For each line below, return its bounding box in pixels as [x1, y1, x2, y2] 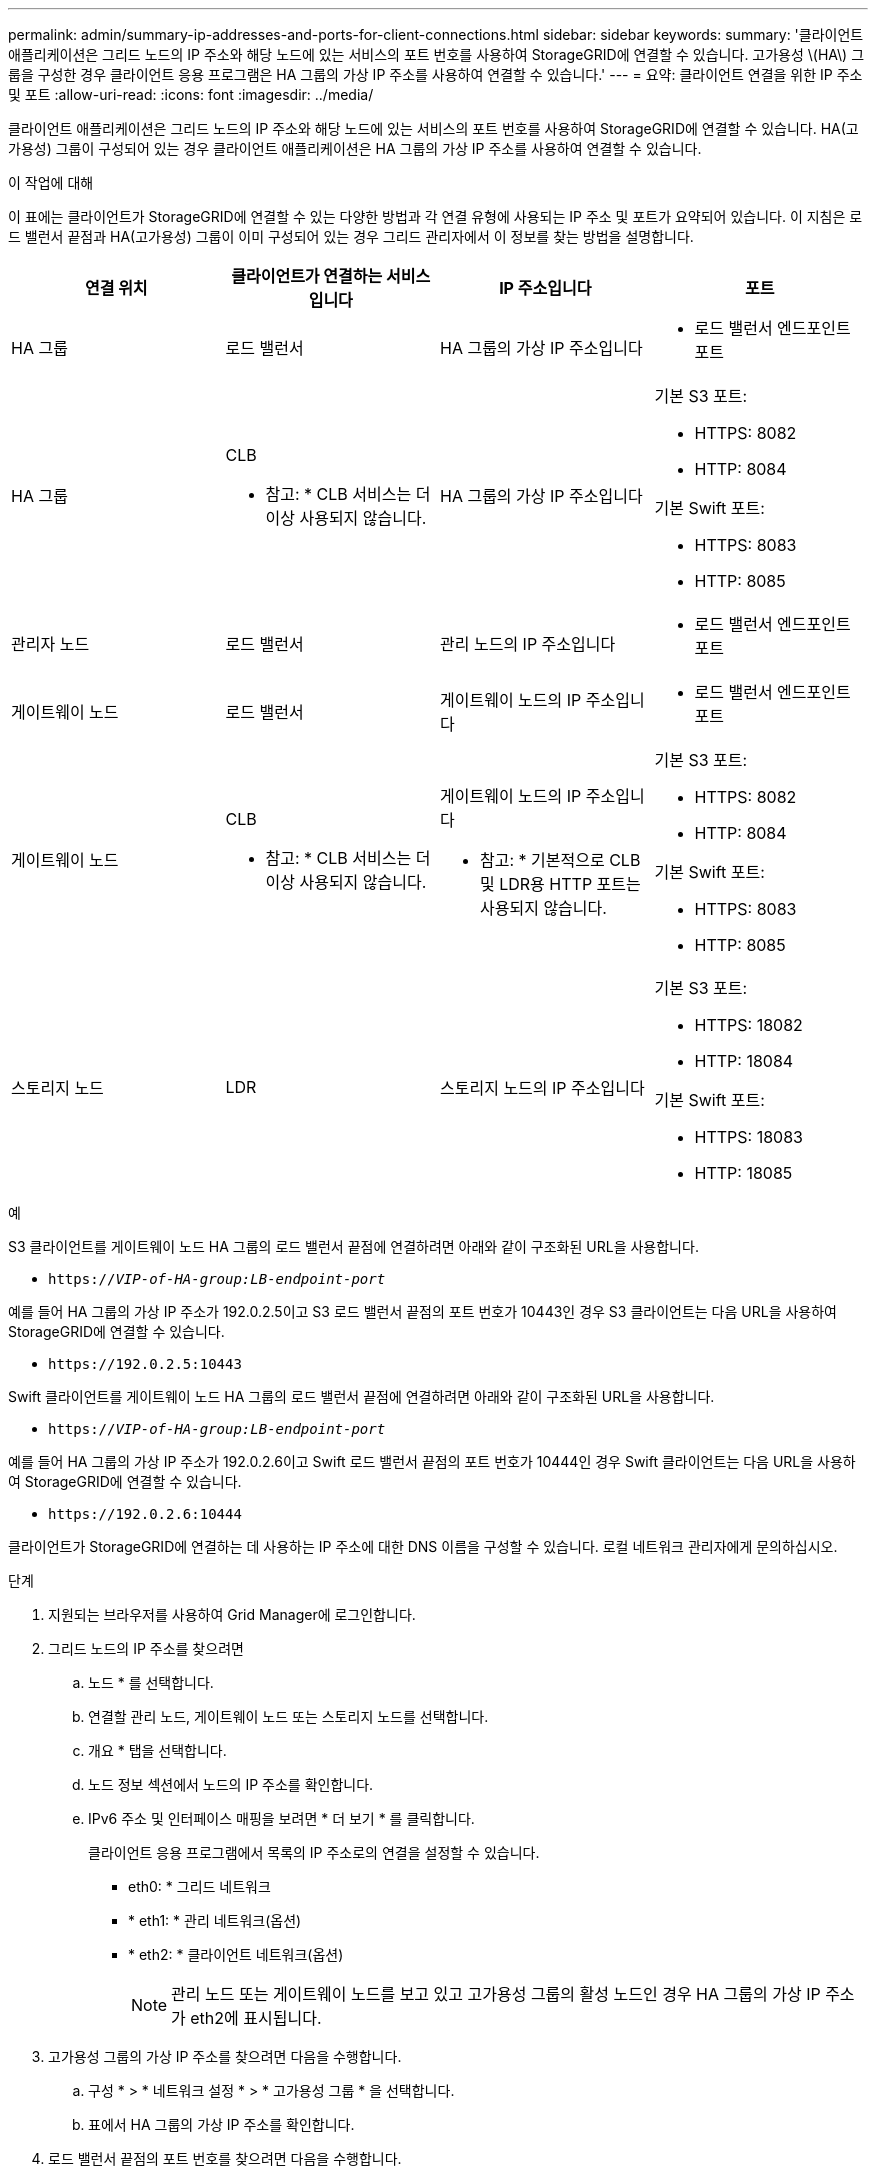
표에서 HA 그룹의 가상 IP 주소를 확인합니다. [88, 2116, 355, 2133]
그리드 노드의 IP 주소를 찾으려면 [48, 1640, 244, 1657]
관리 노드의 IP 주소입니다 [440, 634, 616, 654]
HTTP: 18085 [694, 1163, 793, 1183]
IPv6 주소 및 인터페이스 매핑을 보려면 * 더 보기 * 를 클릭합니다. [88, 1810, 475, 1827]
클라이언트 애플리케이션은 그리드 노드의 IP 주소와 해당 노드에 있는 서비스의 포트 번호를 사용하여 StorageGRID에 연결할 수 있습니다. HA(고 [8, 120, 859, 137]
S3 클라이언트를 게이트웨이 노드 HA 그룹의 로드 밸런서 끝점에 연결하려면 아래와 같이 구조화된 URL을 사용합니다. [8, 1238, 699, 1255]
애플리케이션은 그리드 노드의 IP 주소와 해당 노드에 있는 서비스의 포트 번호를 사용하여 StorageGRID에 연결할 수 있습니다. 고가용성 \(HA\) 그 [8, 46, 865, 63]
